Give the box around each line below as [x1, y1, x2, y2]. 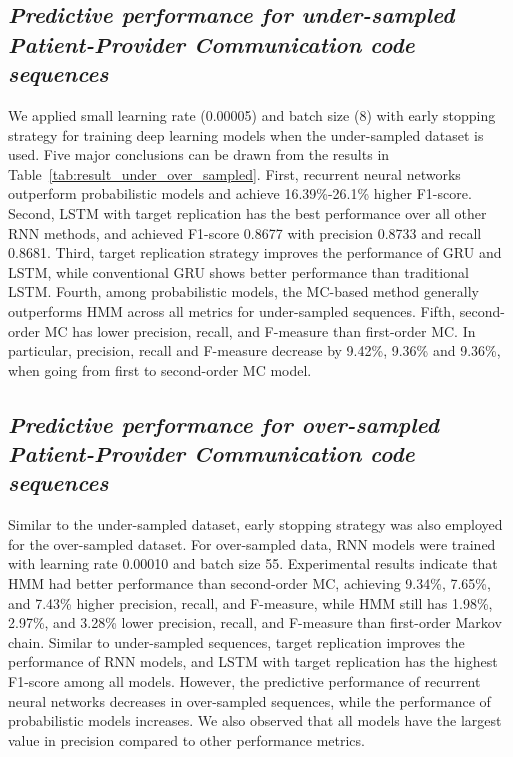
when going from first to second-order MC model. [8, 359, 312, 380]
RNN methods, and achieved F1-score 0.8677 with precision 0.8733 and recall [8, 222, 482, 243]
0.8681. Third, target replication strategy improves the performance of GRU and [8, 242, 502, 263]
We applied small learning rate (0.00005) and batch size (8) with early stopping [8, 104, 496, 125]
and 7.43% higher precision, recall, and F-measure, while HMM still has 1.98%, [8, 592, 493, 613]
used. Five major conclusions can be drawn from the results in [8, 144, 390, 165]
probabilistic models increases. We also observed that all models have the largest [8, 710, 502, 731]
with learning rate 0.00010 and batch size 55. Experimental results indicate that [8, 553, 498, 574]
